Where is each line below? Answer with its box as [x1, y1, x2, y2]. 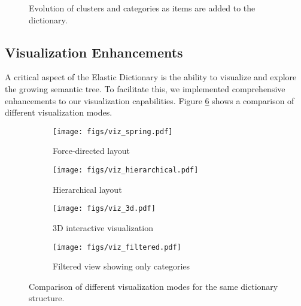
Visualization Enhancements [5, 43, 183, 61]
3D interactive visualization [53, 221, 153, 234]
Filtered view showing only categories [53, 260, 190, 272]
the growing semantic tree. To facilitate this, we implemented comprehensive [5, 82, 285, 95]
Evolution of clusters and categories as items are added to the [29, 2, 256, 14]
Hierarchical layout [53, 183, 122, 195]
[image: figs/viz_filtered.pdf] [53, 243, 181, 252]
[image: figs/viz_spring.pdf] [53, 127, 173, 136]
